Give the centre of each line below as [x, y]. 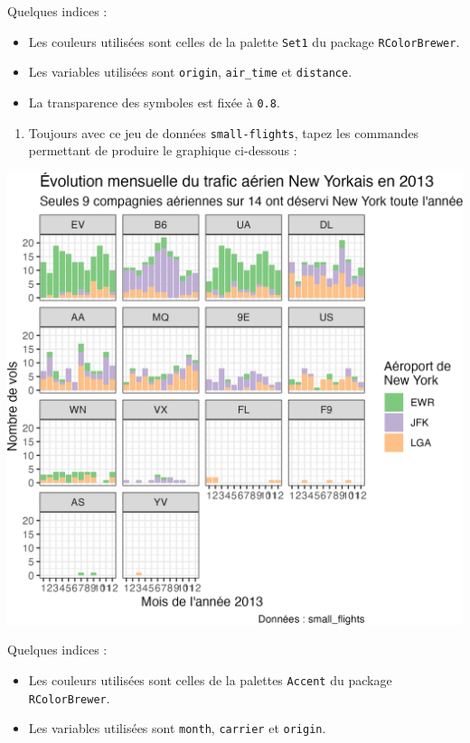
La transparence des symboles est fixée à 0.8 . [154, 102]
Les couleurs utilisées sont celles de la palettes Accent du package [210, 680]
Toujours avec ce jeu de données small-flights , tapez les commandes [224, 132]
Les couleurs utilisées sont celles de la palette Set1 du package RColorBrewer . [244, 41]
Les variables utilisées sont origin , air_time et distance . [190, 72]
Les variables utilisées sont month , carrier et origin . [177, 728]
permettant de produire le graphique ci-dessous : [163, 150]
